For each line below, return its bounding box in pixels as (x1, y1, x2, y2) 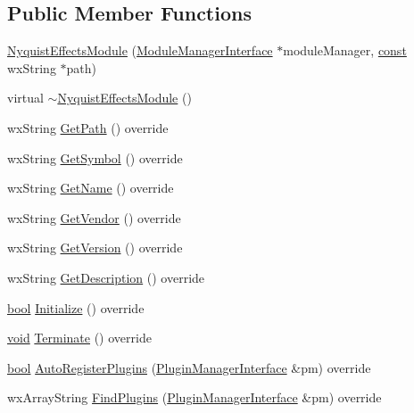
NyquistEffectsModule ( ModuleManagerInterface (7, 41, 273, 60)
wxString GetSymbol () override (7, 148, 183, 167)
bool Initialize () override (7, 298, 145, 317)
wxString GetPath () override (7, 118, 169, 136)
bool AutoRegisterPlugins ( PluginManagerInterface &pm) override (7, 358, 371, 376)
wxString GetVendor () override (7, 208, 181, 227)
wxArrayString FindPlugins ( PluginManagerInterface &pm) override (7, 388, 382, 407)
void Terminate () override (7, 328, 152, 347)
